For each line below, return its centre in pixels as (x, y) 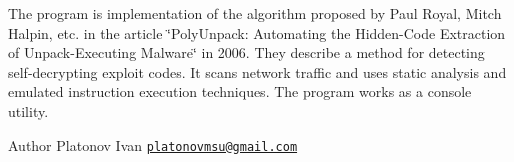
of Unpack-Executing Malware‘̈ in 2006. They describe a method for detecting (246, 52)
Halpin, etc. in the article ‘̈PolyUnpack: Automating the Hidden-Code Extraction (257, 32)
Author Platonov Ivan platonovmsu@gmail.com (153, 144)
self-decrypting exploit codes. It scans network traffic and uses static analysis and (257, 71)
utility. (28, 110)
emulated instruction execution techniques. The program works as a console (240, 91)
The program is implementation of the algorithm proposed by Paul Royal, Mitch (255, 13)
